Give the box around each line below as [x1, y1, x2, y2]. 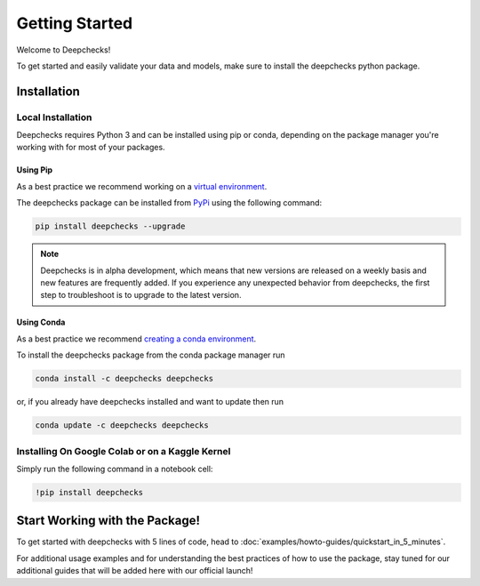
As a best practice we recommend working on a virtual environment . [16, 181, 268, 191]
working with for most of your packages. [16, 142, 165, 153]
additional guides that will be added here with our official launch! [16, 566, 253, 576]
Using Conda [16, 317, 66, 328]
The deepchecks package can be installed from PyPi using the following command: [16, 197, 323, 208]
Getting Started [16, 13, 133, 33]
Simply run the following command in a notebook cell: [16, 463, 213, 474]
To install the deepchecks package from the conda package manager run [16, 349, 285, 360]
